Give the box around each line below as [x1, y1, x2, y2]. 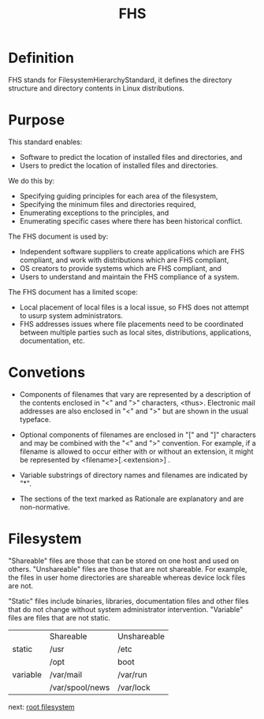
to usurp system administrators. [19, 310, 124, 320]
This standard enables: [8, 137, 83, 146]
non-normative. [19, 502, 71, 512]
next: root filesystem [8, 702, 75, 711]
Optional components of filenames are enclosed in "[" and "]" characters [19, 430, 256, 439]
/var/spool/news [49, 682, 110, 693]
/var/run [117, 669, 147, 680]
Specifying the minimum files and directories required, [19, 199, 196, 209]
